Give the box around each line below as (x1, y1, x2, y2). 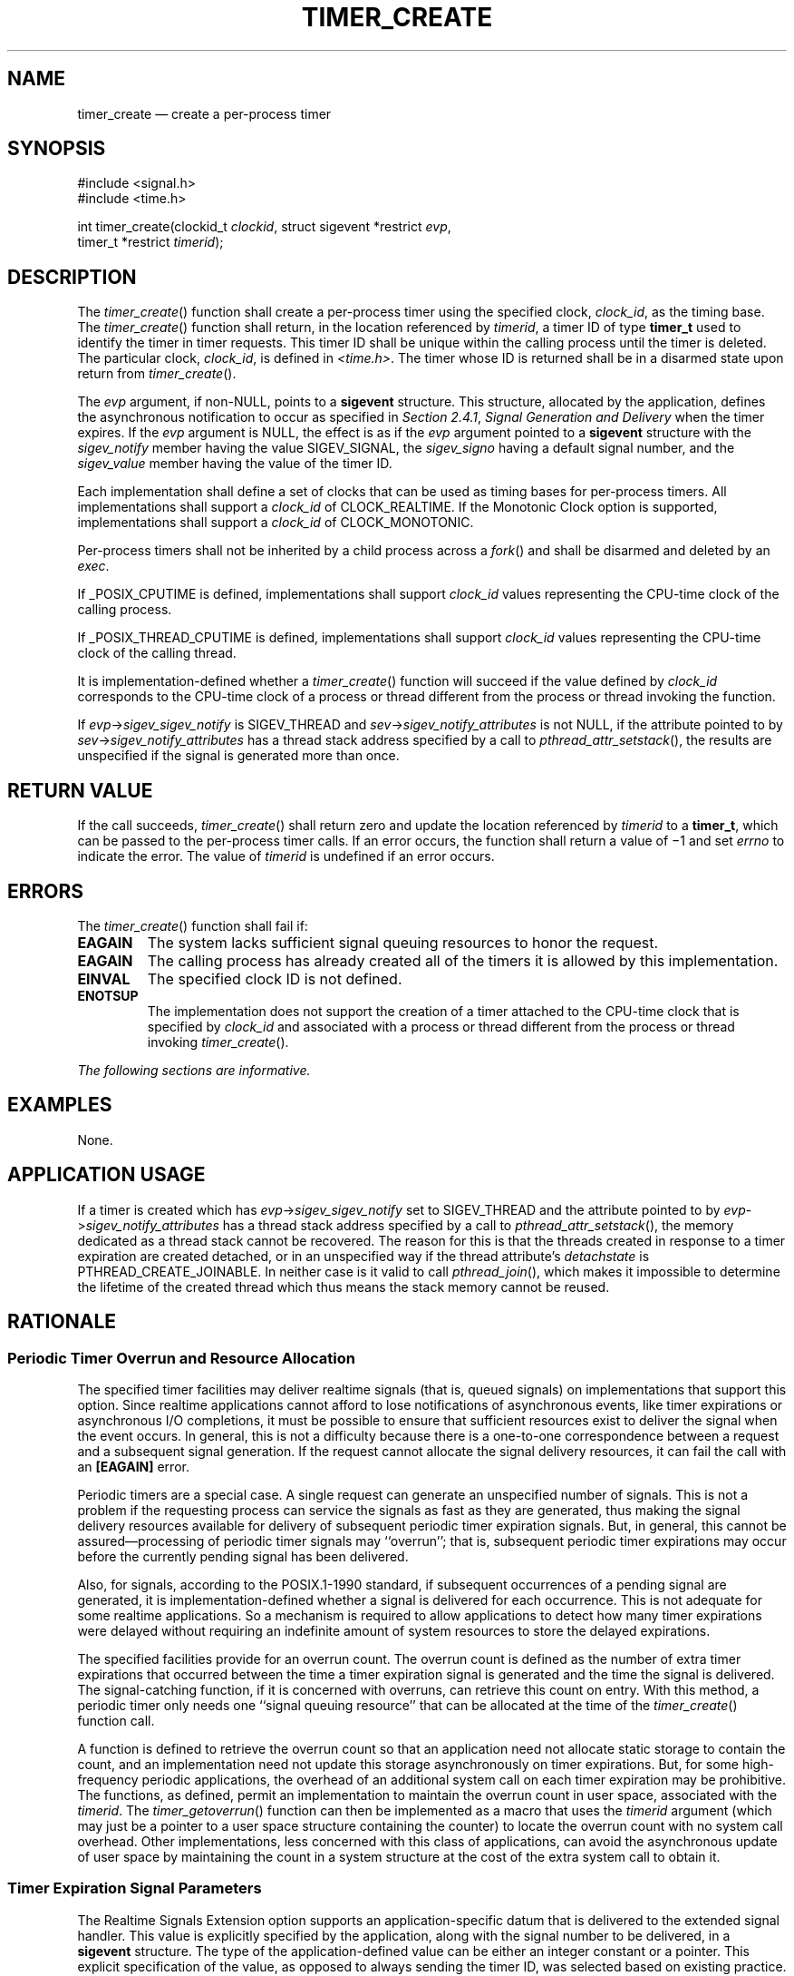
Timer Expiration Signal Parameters (7, 1879, 262, 1898)
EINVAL (77, 969, 131, 988)
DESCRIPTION (7, 265, 137, 289)
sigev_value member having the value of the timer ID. (77, 455, 392, 472)
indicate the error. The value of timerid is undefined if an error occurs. (77, 848, 495, 865)
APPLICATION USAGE (7, 1163, 206, 1187)
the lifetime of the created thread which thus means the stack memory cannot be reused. (77, 1278, 610, 1295)
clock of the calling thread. (77, 645, 237, 661)
